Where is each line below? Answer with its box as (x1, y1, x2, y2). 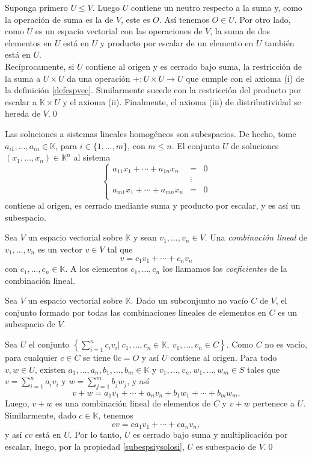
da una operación (67, 72, 130, 84)
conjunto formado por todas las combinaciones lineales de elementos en (5, 305, 266, 318)
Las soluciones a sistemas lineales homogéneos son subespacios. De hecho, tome (5, 127, 296, 140)
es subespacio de (195, 440, 256, 452)
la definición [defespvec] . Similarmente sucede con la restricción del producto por (5, 84, 302, 96)
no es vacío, (265, 338, 307, 351)
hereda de (5, 107, 41, 120)
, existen (34, 363, 66, 375)
